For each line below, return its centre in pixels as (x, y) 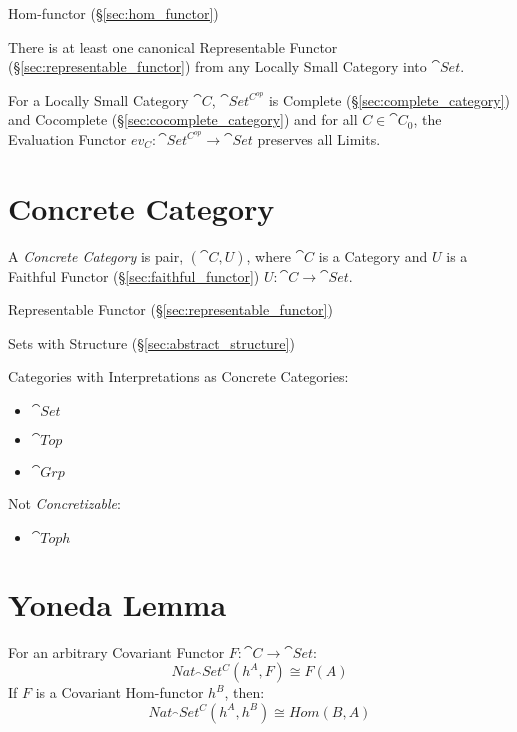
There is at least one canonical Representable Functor (173, 46)
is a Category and (373, 255)
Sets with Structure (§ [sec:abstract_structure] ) (151, 342)
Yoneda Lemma (117, 603)
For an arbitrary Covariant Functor (116, 651)
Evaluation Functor (67, 138)
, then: (244, 692)
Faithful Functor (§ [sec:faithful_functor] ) (134, 275)
